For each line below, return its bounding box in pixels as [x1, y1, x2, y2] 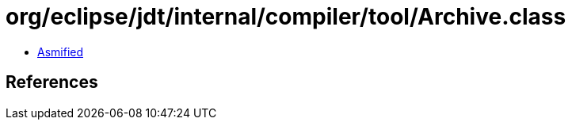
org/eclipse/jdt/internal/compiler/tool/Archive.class [6, 3, 566, 30]
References [6, 72, 98, 93]
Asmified [37, 44, 84, 59]
